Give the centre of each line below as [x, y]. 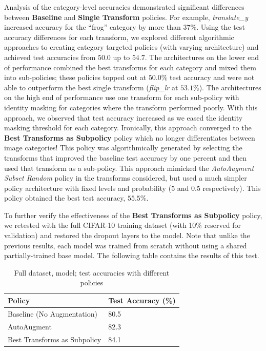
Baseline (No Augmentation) [53, 313]
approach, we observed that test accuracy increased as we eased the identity [124, 117]
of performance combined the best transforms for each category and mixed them [130, 67]
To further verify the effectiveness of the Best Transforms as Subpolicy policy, [133, 215]
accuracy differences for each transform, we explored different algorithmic [119, 37]
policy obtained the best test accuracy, [65, 198]
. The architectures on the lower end [202, 57]
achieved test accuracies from [50, 57]
